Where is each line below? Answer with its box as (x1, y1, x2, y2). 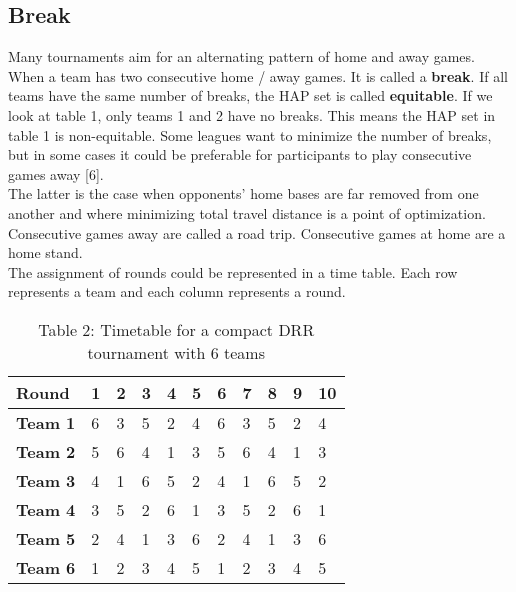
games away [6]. (8, 163, 104, 184)
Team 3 (16, 468, 76, 492)
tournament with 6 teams (87, 340, 265, 364)
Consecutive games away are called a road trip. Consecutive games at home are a (8, 222, 506, 243)
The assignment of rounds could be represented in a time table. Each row (8, 261, 458, 282)
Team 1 (16, 410, 76, 434)
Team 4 (16, 497, 76, 521)
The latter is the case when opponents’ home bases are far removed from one (8, 183, 479, 204)
